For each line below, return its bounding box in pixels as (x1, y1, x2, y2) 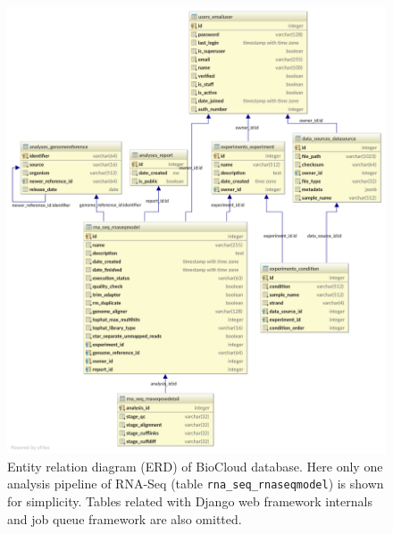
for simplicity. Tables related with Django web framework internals (7, 492, 372, 511)
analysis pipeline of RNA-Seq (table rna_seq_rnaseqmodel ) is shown (7, 474, 384, 493)
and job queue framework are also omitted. (7, 509, 242, 528)
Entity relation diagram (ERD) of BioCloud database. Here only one (7, 456, 383, 475)
